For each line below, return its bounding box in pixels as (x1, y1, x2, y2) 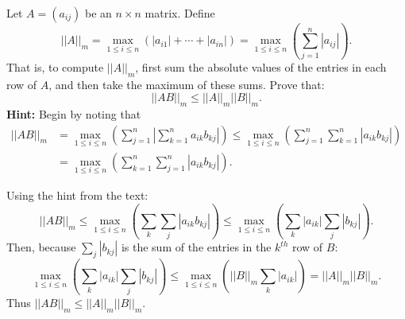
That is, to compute (6, 58, 104, 75)
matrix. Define (145, 5, 215, 21)
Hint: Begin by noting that (6, 105, 141, 122)
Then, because (6, 239, 76, 255)
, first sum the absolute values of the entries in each (135, 58, 387, 75)
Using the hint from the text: (6, 187, 148, 203)
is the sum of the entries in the (121, 239, 272, 255)
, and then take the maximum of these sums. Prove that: (48, 76, 325, 92)
